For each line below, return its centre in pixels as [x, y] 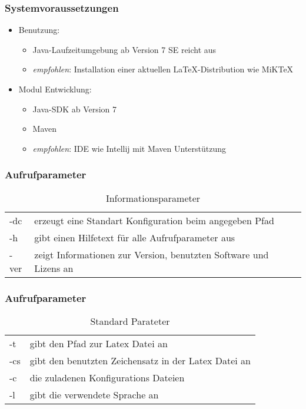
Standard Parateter [130, 321]
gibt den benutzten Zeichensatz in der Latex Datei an [140, 360]
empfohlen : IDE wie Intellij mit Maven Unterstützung [129, 148]
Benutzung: [39, 30]
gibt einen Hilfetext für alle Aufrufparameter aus [135, 237]
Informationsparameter [153, 198]
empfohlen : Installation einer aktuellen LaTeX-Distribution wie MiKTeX [163, 69]
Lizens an [54, 268]
